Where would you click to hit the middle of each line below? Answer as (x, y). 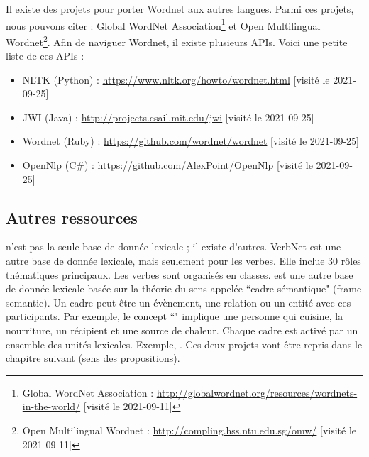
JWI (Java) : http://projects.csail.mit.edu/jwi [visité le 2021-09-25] (168, 117)
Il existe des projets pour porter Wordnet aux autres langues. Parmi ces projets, (180, 9)
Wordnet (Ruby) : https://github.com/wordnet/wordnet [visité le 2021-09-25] (191, 141)
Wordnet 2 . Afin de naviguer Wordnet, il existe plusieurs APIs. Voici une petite (177, 40)
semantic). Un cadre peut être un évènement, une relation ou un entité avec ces (178, 302)
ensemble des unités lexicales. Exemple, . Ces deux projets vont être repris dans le (184, 344)
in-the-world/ (51, 406)
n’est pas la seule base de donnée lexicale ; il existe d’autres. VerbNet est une (174, 247)
